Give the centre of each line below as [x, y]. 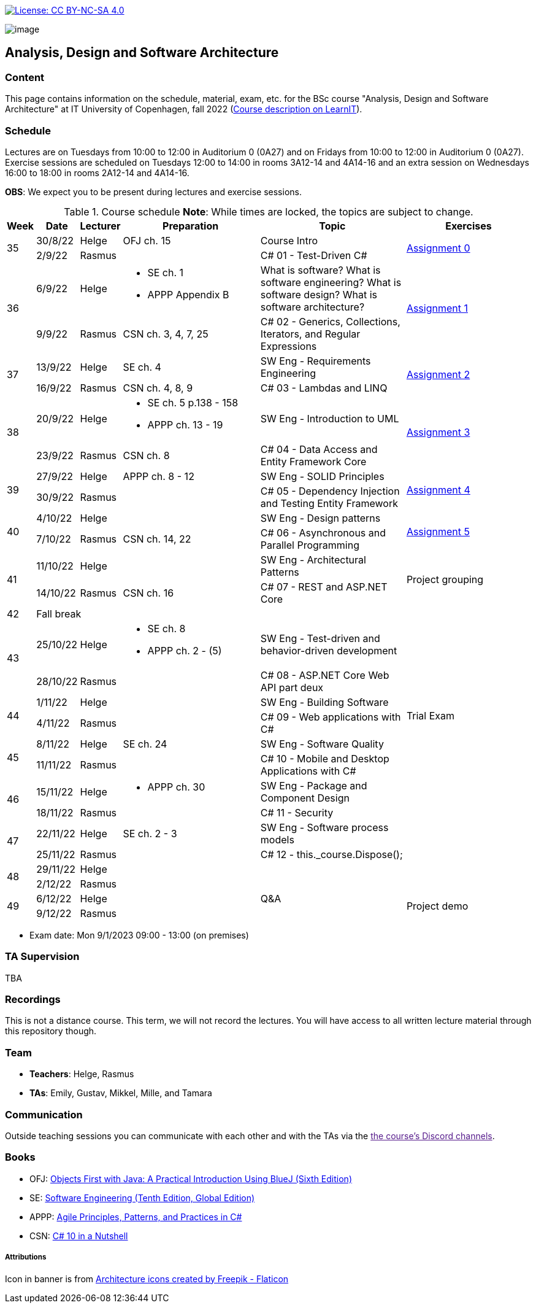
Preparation [191, 226]
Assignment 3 [438, 432]
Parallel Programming [310, 545]
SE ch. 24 [145, 744]
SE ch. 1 [166, 272]
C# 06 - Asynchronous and [323, 532]
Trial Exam [431, 715]
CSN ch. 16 [148, 593]
